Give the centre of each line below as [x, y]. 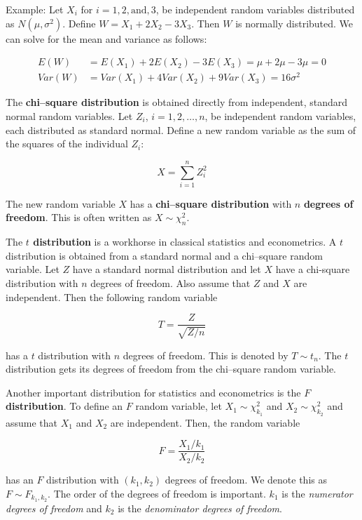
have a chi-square [313, 269]
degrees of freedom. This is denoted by [206, 355]
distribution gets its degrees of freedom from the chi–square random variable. [171, 369]
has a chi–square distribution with [211, 203]
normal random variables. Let [69, 115]
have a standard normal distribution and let [167, 269]
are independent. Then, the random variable [205, 422]
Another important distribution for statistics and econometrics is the [153, 392]
